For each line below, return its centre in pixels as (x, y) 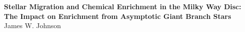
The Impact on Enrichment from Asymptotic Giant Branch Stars (118, 16)
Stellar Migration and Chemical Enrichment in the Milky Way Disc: (123, 6)
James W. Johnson (33, 25)
